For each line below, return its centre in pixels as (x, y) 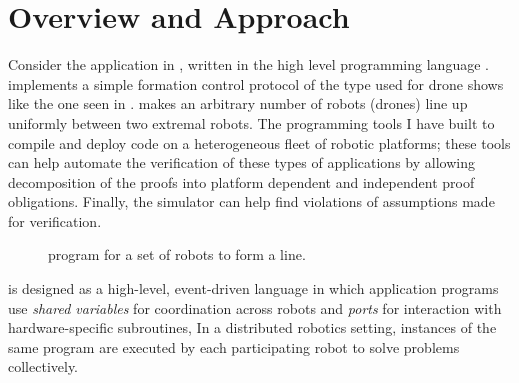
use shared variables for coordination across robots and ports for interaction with (255, 307)
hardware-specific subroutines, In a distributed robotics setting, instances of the (252, 327)
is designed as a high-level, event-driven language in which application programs (253, 288)
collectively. (43, 366)
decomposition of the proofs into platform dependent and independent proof (241, 181)
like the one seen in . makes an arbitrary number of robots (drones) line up (238, 103)
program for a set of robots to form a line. (177, 254)
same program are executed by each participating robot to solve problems (234, 346)
